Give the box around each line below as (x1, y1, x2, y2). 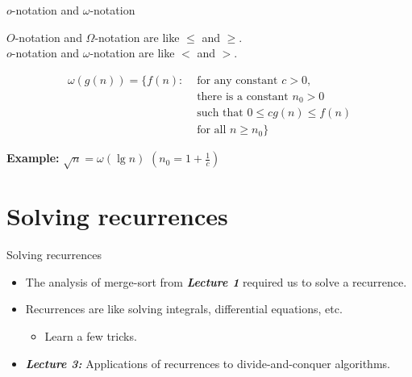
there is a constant (197, 90, 289, 103)
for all (197, 124, 227, 136)
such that (197, 107, 243, 119)
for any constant (197, 74, 278, 86)
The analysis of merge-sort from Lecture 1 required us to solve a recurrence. (25, 273, 407, 290)
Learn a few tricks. (44, 328, 137, 345)
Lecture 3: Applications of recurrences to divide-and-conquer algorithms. (25, 354, 390, 371)
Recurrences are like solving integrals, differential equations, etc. (25, 300, 343, 317)
